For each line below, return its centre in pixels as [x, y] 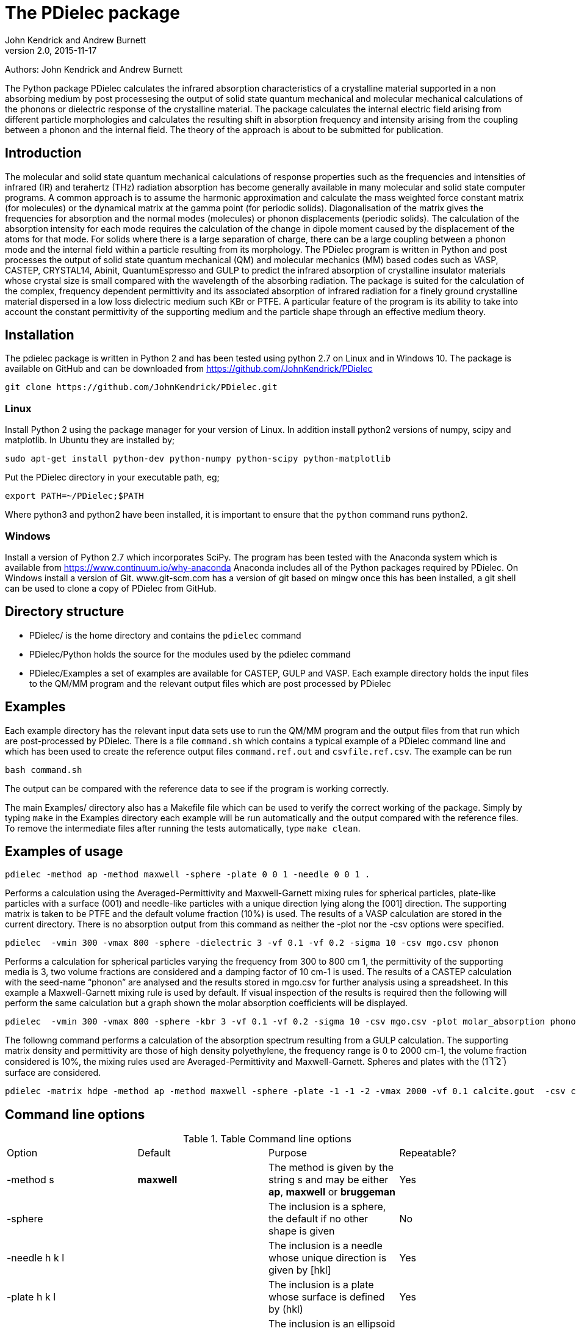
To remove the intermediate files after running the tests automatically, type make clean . [183, 828]
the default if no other [319, 1219]
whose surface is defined [327, 1297]
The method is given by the [331, 1168]
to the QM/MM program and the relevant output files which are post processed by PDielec [210, 683]
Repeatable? [428, 1153]
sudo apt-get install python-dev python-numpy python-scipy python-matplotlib [198, 459]
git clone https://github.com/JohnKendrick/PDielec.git [141, 387]
